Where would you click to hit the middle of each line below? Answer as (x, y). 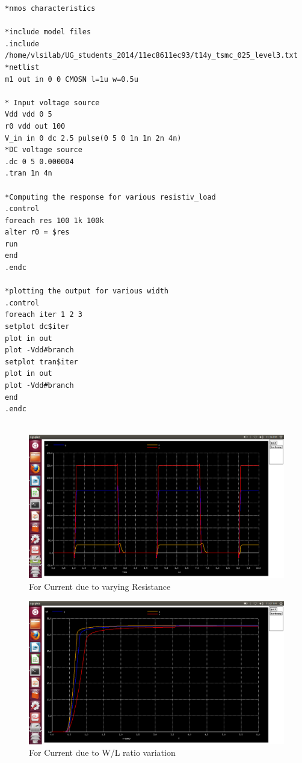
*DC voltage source (44, 150)
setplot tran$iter (42, 362)
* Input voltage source (52, 103)
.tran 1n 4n (29, 173)
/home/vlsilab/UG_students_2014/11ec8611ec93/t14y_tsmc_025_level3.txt (151, 56)
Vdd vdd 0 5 (29, 115)
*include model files (48, 32)
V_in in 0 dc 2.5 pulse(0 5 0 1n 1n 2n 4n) (93, 138)
